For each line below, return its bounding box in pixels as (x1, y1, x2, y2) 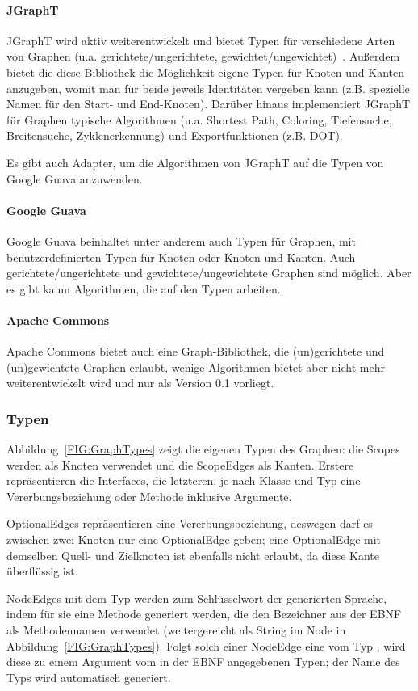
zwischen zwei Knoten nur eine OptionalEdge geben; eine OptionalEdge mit (6, 531, 382, 548)
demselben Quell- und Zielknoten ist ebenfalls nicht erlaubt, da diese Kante (6, 546, 379, 563)
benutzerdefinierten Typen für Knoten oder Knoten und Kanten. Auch (6, 248, 356, 265)
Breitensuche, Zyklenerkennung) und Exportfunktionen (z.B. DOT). (6, 127, 343, 144)
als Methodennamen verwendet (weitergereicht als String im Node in (6, 621, 346, 638)
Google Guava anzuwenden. (6, 170, 143, 187)
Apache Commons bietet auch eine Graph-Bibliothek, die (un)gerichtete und (6, 343, 385, 360)
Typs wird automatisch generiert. (6, 668, 171, 685)
